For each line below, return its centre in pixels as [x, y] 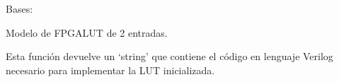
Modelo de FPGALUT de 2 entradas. [87, 32]
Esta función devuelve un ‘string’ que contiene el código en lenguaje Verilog [169, 56]
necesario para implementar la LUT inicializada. [110, 70]
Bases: [19, 8]
